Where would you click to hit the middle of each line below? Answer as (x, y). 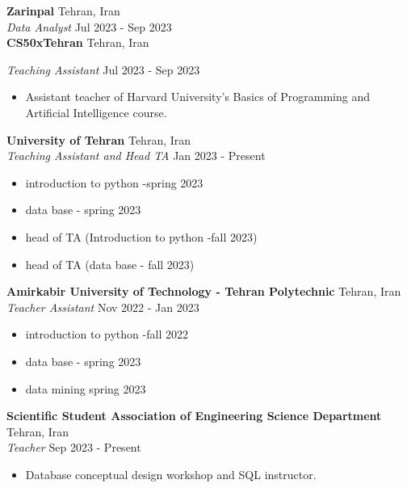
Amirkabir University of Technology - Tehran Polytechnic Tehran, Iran (204, 291)
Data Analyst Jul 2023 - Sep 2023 (89, 26)
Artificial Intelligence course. (96, 112)
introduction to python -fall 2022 (107, 334)
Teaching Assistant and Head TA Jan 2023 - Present (136, 156)
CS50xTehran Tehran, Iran (78, 42)
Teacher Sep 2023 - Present (74, 447)
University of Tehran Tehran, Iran (99, 139)
